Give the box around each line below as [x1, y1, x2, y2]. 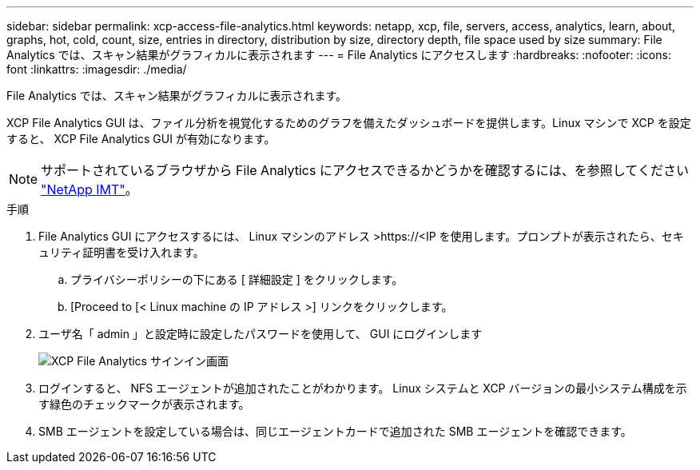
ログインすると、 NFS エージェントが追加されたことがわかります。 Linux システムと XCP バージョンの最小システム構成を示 [38, 381, 687, 395]
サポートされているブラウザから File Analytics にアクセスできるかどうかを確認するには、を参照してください [41, 162, 689, 178]
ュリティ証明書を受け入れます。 [38, 245, 205, 259]
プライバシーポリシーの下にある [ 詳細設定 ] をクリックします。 [70, 273, 404, 286]
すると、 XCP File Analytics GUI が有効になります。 [6, 132, 276, 145]
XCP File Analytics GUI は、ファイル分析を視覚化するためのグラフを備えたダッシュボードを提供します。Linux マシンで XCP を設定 [6, 116, 691, 129]
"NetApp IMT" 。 [41, 181, 138, 197]
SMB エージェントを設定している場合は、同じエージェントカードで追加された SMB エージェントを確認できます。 [38, 424, 632, 438]
